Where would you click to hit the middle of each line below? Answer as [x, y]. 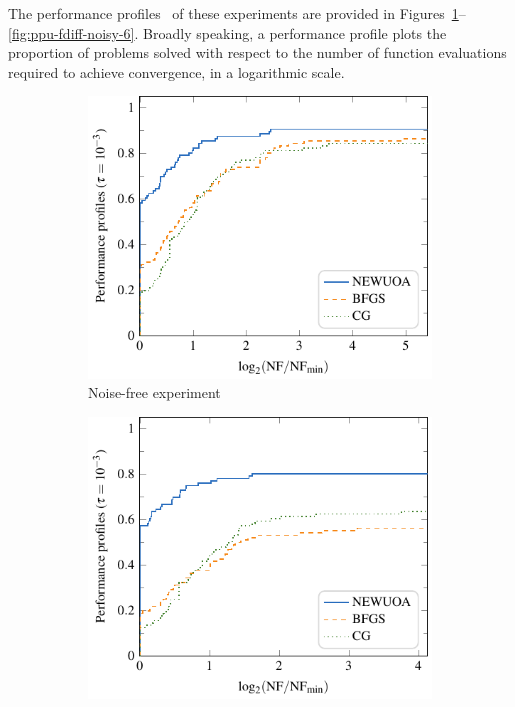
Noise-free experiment [154, 392]
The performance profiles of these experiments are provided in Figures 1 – [237, 13]
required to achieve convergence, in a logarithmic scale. [176, 71]
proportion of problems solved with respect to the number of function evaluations [257, 52]
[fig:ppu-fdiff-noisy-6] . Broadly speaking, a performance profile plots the [227, 32]
